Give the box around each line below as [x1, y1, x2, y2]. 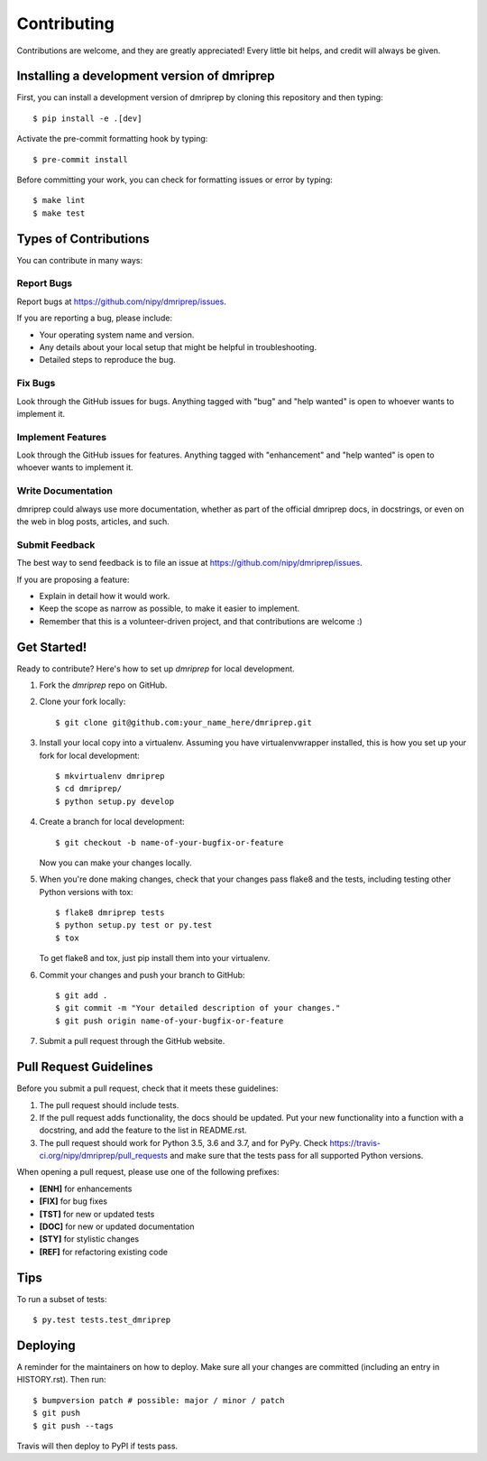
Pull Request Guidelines [16, 1059, 153, 1075]
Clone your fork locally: [39, 696, 126, 707]
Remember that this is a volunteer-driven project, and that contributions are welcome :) [39, 615, 363, 626]
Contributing [16, 14, 115, 33]
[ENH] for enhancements [39, 1183, 133, 1194]
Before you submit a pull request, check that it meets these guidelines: [16, 1083, 279, 1094]
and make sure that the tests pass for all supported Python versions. [170, 1151, 424, 1161]
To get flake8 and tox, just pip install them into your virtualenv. [39, 953, 271, 964]
